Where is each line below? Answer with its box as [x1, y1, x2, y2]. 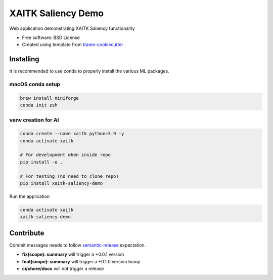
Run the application [9, 193, 50, 199]
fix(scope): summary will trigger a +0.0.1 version [22, 251, 124, 258]
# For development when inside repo [20, 152, 111, 158]
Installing [9, 55, 40, 63]
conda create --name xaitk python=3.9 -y [20, 131, 124, 137]
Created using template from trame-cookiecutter [22, 42, 123, 48]
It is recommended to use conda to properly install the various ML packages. [9, 68, 169, 74]
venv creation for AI [9, 116, 59, 124]
